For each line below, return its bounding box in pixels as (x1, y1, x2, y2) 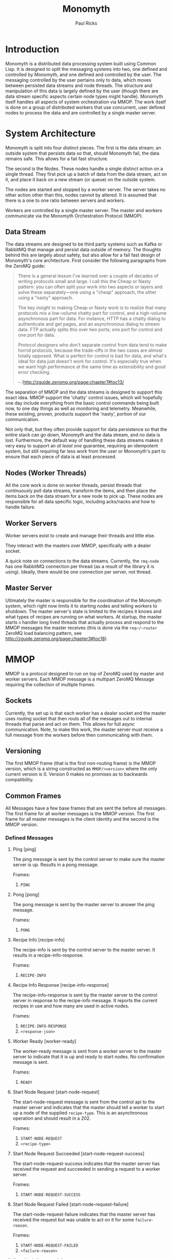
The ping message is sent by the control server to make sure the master (12, 856, 165, 862)
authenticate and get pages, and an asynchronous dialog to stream (17, 321, 160, 327)
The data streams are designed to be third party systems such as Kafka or (5, 241, 163, 247)
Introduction (5, 43, 60, 55)
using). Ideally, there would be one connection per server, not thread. (5, 569, 152, 575)
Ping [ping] (12, 846, 36, 852)
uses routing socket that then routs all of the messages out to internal (5, 715, 152, 722)
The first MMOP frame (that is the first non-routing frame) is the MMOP (5, 760, 156, 766)
